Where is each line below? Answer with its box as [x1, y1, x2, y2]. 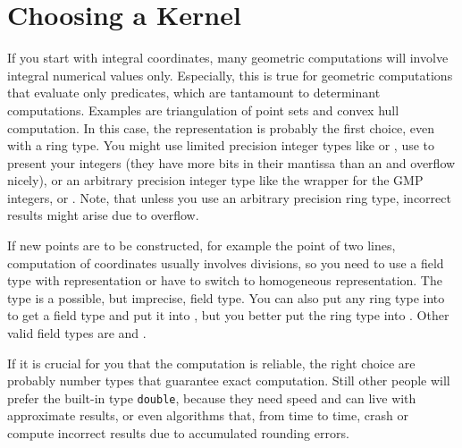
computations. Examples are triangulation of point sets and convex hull [7, 100, 399, 119]
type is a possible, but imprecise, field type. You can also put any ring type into [7, 288, 445, 307]
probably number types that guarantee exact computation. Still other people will [7, 371, 450, 390]
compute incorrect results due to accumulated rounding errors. [7, 424, 349, 443]
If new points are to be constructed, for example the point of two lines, [7, 236, 396, 255]
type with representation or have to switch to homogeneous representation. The [7, 271, 442, 290]
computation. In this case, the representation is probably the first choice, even [7, 118, 435, 137]
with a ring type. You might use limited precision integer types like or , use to [7, 136, 435, 155]
